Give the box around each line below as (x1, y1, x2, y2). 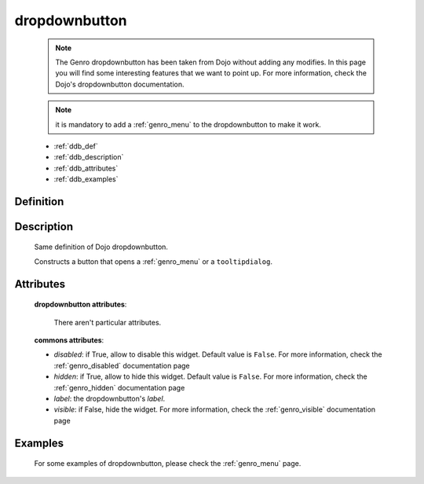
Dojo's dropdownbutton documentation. (55, 79, 185, 89)
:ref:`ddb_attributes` (53, 163, 119, 173)
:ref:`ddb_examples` (53, 174, 119, 184)
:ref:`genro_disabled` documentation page (53, 361, 190, 370)
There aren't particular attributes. (53, 317, 162, 327)
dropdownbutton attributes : (34, 299, 127, 310)
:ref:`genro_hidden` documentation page (53, 383, 185, 392)
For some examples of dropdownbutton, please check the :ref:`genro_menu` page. (34, 459, 302, 468)
